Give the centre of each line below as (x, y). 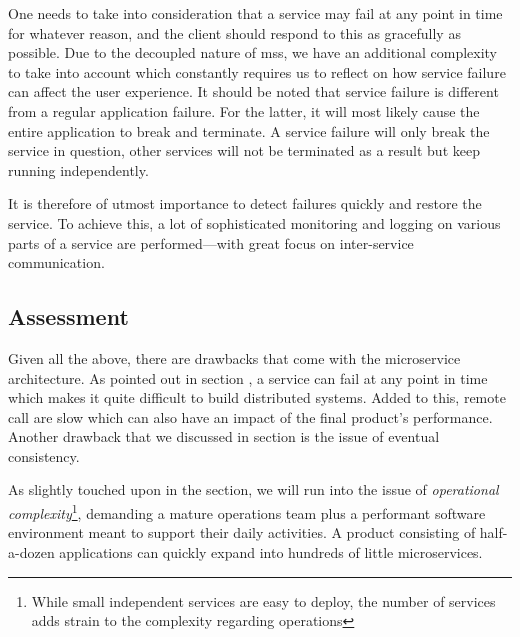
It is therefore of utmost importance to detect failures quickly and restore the (245, 203)
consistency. (44, 455)
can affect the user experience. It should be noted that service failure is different (253, 91)
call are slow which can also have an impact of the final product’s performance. (250, 416)
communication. (56, 262)
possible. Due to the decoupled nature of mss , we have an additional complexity (252, 52)
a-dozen (31, 551)
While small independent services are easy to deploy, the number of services (263, 600)
